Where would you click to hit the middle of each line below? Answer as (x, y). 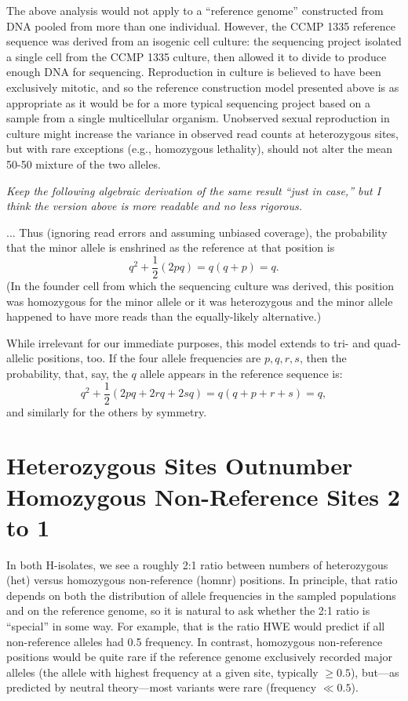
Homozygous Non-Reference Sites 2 (203, 496)
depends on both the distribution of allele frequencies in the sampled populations (201, 595)
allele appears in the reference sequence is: (241, 373)
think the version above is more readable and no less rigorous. (154, 206)
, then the (323, 358)
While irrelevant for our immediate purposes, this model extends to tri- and (188, 342)
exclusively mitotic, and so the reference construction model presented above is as (203, 87)
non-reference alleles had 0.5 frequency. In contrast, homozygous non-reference (195, 641)
